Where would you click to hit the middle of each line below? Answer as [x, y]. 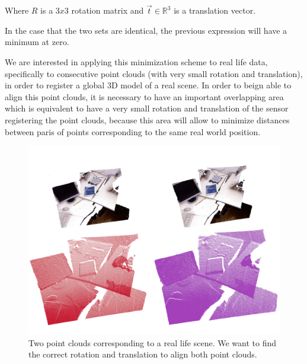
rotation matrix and [108, 10]
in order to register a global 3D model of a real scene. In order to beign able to [148, 85]
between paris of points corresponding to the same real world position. [133, 131]
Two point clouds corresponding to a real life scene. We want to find [153, 342]
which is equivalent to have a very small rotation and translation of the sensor [147, 108]
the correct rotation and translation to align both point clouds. [143, 354]
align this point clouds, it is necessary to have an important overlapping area [144, 96]
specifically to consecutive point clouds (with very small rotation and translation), [154, 73]
